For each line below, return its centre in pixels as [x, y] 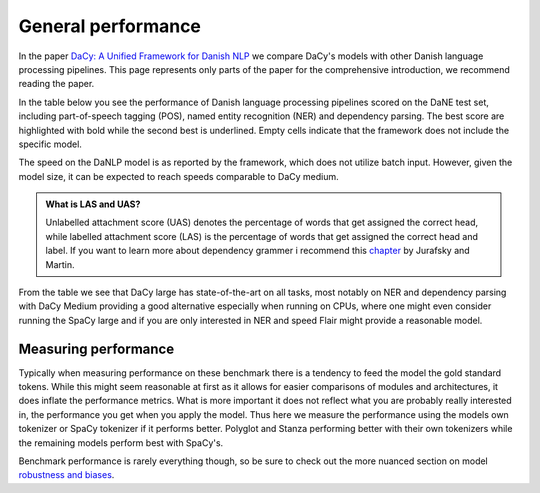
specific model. [50, 144]
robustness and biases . [66, 475]
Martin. [60, 264]
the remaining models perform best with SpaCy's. [121, 442]
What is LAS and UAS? [93, 204]
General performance [110, 26]
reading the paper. [56, 84]
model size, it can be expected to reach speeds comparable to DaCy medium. [178, 176]
